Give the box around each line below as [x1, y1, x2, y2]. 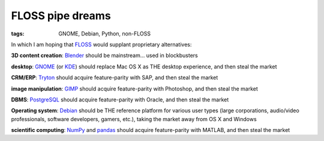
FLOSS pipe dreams [11, 9, 111, 22]
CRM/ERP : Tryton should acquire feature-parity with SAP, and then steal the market [11, 74, 218, 81]
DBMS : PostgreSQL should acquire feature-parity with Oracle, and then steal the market [11, 96, 229, 103]
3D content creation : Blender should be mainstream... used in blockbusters [11, 52, 198, 59]
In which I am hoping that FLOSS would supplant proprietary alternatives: [11, 41, 192, 48]
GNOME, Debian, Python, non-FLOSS [58, 30, 151, 37]
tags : [11, 30, 25, 37]
